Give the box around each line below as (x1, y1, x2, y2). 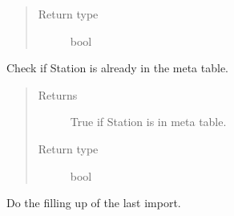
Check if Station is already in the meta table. (6, 59, 229, 76)
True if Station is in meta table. (70, 113, 227, 130)
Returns (38, 86, 78, 103)
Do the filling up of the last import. (6, 194, 181, 211)
